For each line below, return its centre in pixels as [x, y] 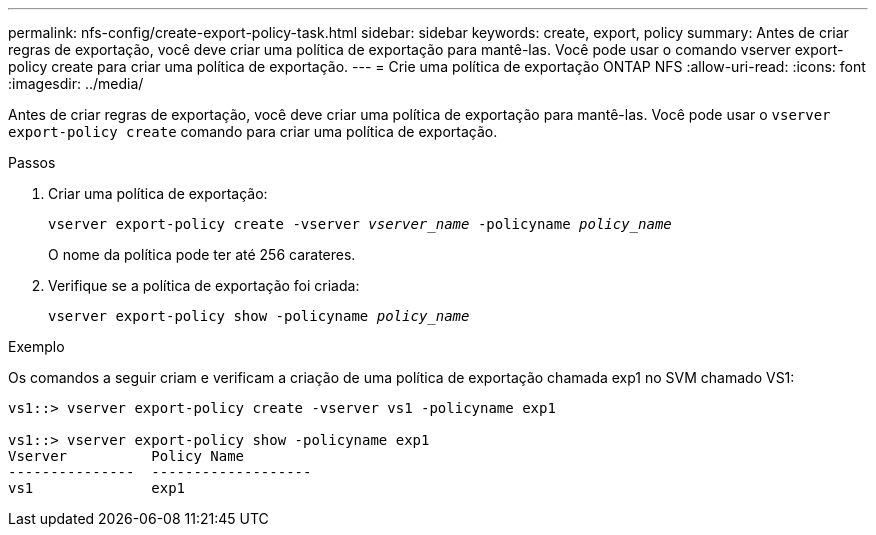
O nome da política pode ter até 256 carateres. [202, 254]
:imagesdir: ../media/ [76, 83]
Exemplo [36, 346]
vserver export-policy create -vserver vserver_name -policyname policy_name [360, 224]
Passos [32, 162]
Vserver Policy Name [126, 456]
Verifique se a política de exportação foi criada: [204, 285]
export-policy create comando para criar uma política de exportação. [253, 131]
